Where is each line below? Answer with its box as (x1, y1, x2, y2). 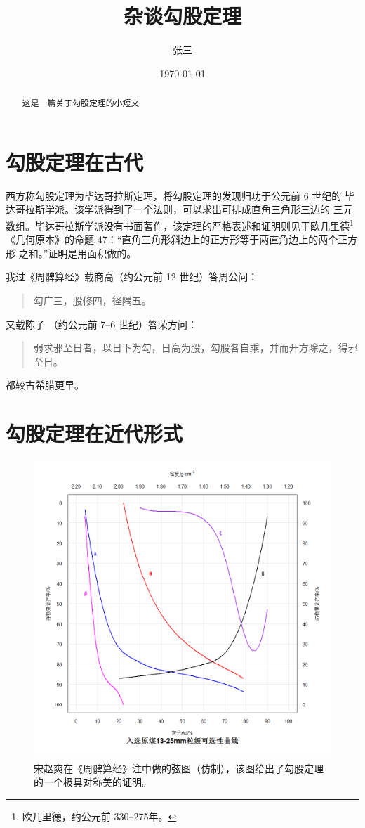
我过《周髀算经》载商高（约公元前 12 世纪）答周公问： (6, 269, 258, 284)
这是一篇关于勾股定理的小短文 (22, 97, 140, 109)
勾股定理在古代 (6, 147, 144, 176)
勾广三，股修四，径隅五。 (33, 292, 152, 307)
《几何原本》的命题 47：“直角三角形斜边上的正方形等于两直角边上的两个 (6, 232, 338, 247)
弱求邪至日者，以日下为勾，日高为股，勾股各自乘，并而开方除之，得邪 (33, 340, 358, 355)
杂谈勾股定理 (123, 1, 241, 30)
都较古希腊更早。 (6, 377, 84, 392)
